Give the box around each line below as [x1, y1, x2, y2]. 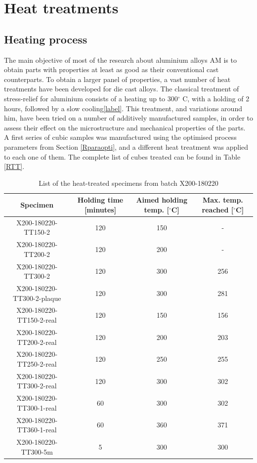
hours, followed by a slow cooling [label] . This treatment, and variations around [4, 103, 242, 113]
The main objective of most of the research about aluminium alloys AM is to [4, 54, 237, 65]
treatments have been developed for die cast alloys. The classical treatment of [4, 84, 239, 94]
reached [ [202, 204, 234, 214]
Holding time [77, 195, 124, 205]
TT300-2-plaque [12, 293, 61, 303]
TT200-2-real [17, 337, 57, 347]
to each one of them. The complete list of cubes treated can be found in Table [4, 151, 241, 162]
